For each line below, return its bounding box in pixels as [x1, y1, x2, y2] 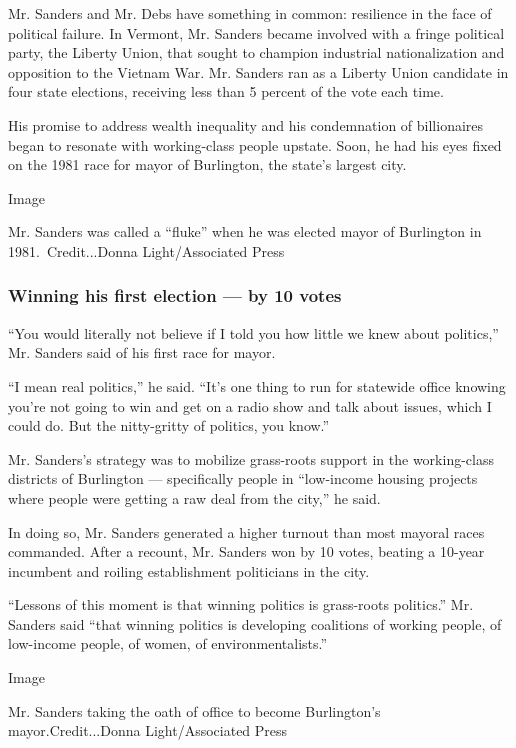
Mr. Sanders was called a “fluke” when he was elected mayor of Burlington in [8, 221, 482, 242]
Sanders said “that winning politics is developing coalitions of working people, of [8, 613, 502, 634]
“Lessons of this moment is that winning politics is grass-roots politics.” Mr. [8, 594, 474, 615]
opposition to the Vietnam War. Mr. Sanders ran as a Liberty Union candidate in [8, 61, 509, 82]
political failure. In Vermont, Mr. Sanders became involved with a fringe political [8, 22, 505, 43]
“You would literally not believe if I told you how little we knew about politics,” [8, 322, 499, 343]
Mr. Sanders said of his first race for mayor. [8, 342, 276, 363]
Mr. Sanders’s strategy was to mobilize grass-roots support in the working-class [8, 448, 494, 469]
